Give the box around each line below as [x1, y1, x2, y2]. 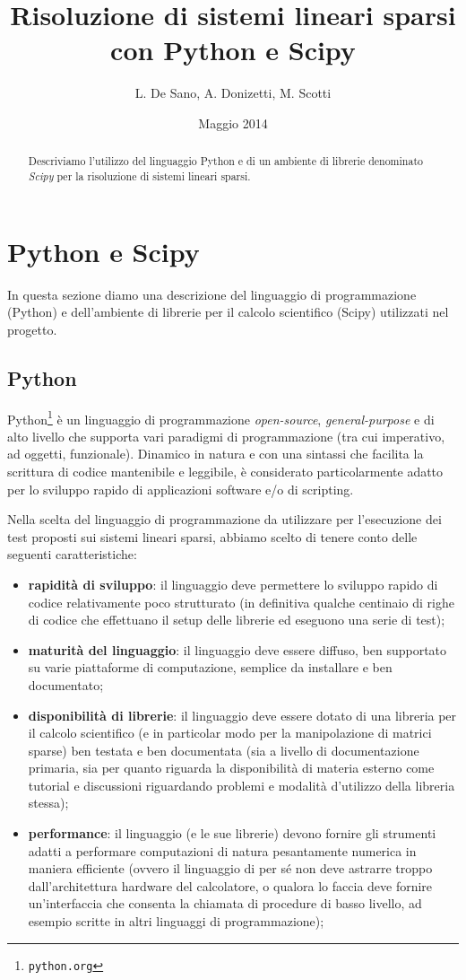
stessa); [28, 793, 69, 812]
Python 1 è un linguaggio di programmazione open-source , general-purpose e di [7, 407, 435, 428]
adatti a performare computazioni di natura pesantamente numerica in [28, 841, 417, 860]
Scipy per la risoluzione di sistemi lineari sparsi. [28, 168, 251, 183]
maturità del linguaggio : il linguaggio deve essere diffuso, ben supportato [28, 640, 447, 659]
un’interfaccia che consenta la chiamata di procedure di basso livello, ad [28, 894, 422, 913]
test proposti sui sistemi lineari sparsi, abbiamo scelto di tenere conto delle [7, 527, 418, 546]
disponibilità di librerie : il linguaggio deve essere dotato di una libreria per [28, 705, 457, 724]
